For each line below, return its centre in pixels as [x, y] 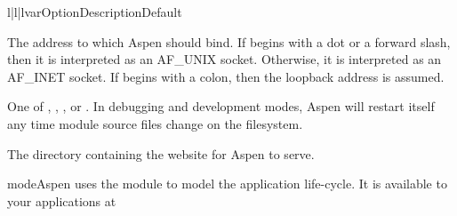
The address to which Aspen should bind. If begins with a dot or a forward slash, [229, 41]
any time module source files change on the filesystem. [155, 123]
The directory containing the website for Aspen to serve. [161, 153]
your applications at [62, 200]
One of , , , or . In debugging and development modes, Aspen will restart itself [221, 106]
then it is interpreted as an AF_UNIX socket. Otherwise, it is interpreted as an [224, 59]
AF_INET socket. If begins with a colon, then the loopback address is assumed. [226, 76]
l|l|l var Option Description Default [95, 12]
